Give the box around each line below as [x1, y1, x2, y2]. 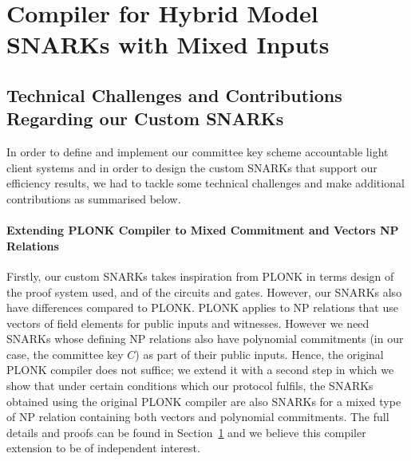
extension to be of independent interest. [6, 439, 200, 456]
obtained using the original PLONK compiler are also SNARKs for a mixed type [6, 392, 401, 409]
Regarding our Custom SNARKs [6, 106, 284, 131]
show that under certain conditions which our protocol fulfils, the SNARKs [6, 377, 373, 394]
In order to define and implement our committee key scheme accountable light [6, 144, 389, 160]
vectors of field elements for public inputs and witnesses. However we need [6, 314, 370, 331]
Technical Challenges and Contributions [6, 82, 342, 107]
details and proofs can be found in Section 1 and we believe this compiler [6, 424, 366, 440]
